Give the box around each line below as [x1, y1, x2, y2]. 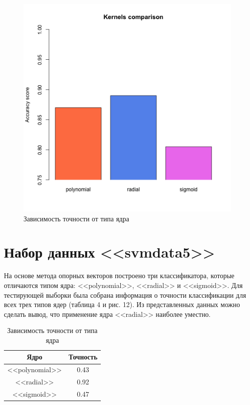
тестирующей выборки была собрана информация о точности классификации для [4, 289, 246, 300]
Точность [68, 352, 98, 362]
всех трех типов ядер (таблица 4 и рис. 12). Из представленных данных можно [4, 299, 240, 310]
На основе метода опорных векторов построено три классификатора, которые [4, 270, 235, 281]
